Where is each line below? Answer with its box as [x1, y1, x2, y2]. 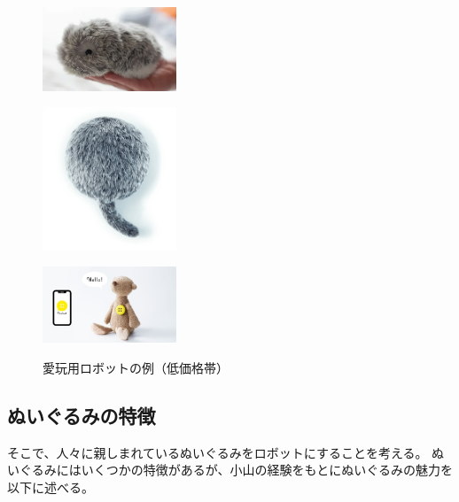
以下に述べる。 [7, 477, 94, 496]
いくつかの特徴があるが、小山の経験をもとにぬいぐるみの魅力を [81, 460, 453, 479]
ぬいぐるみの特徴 [7, 401, 156, 429]
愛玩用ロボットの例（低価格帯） [43, 358, 229, 376]
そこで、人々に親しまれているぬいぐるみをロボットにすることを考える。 [7, 443, 428, 461]
